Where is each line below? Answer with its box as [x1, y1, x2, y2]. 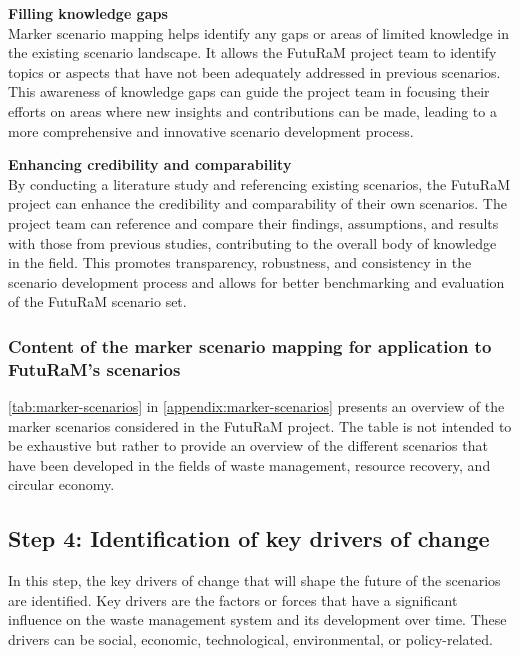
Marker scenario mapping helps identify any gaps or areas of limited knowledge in [8, 22, 510, 43]
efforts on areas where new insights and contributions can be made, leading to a [8, 100, 497, 121]
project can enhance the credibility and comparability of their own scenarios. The [8, 193, 507, 214]
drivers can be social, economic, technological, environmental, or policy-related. [8, 629, 493, 649]
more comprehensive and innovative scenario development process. [8, 120, 414, 141]
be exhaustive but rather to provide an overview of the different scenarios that [8, 435, 488, 456]
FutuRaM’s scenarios [8, 356, 181, 381]
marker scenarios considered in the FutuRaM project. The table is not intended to [8, 415, 512, 436]
